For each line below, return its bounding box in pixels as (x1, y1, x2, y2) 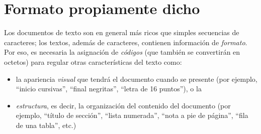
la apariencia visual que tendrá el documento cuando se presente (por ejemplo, (16, 73, 257, 84)
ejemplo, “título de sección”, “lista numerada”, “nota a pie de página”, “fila (16, 110, 248, 120)
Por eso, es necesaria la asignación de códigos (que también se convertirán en (4, 47, 240, 57)
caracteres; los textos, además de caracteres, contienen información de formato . (4, 37, 247, 47)
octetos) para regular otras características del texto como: (4, 56, 182, 67)
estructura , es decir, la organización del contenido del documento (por (16, 100, 231, 110)
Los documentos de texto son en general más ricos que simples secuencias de (4, 27, 239, 38)
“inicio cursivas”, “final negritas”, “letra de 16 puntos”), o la (16, 83, 202, 94)
